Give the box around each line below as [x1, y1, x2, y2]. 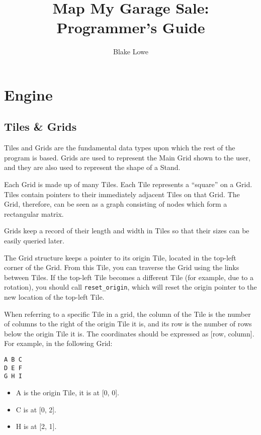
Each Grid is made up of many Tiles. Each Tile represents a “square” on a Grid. [4, 179, 252, 190]
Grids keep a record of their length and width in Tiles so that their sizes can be [4, 225, 249, 236]
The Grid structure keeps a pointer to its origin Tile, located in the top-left [4, 252, 236, 263]
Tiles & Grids [4, 119, 77, 134]
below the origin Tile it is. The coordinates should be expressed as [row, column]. [4, 328, 254, 338]
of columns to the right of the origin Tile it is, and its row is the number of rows [4, 318, 252, 329]
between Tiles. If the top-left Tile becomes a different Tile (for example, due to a [4, 272, 253, 282]
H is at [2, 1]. [16, 421, 57, 431]
